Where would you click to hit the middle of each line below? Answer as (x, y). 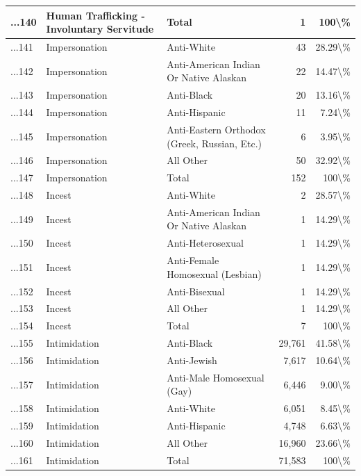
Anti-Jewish (192, 360)
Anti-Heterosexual (205, 243)
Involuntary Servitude (100, 29)
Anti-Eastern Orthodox (216, 129)
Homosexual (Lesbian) (214, 273)
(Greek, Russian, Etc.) (215, 143)
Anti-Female (193, 260)
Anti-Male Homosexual (216, 377)
